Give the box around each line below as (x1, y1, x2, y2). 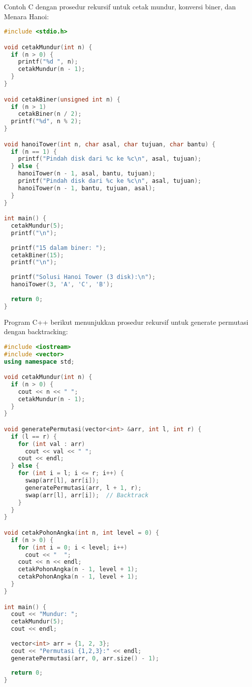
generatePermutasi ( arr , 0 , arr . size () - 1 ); (11, 654, 159, 662)
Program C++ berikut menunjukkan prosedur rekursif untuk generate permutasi (4, 316, 249, 327)
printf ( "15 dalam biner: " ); (11, 244, 106, 251)
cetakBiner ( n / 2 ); (18, 110, 82, 118)
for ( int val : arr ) (18, 440, 85, 447)
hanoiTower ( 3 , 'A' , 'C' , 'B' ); (11, 281, 114, 288)
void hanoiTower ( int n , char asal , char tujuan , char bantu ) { (4, 140, 216, 148)
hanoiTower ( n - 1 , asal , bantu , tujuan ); (18, 170, 156, 177)
